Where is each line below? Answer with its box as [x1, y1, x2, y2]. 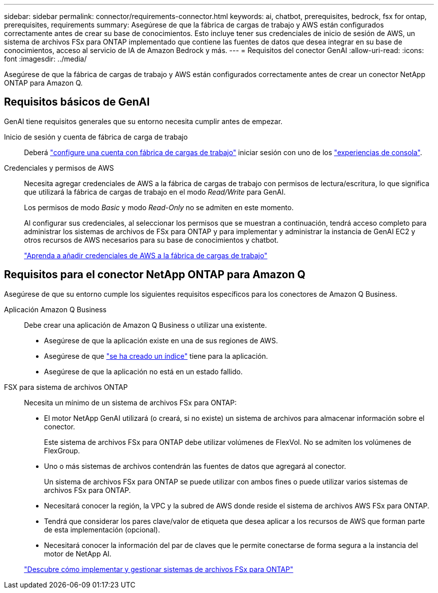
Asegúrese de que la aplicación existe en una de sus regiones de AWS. [44, 336, 278, 345]
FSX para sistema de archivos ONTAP [4, 382, 128, 391]
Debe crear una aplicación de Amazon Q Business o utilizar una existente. [24, 320, 267, 329]
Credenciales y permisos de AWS [4, 163, 114, 172]
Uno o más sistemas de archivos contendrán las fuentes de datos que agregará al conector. [44, 461, 346, 470]
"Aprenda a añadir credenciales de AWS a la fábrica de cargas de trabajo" [24, 251, 267, 260]
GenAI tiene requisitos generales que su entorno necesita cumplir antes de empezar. [4, 117, 282, 126]
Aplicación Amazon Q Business [4, 305, 106, 314]
